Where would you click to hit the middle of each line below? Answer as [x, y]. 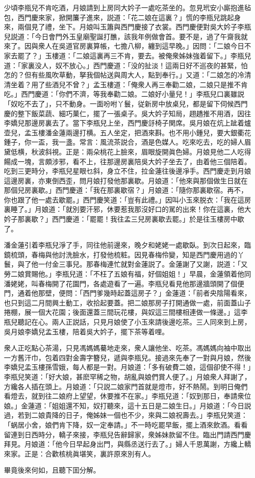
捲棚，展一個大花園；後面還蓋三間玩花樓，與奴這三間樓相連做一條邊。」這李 [126, 312]
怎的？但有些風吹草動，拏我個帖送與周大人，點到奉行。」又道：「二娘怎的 [121, 75]
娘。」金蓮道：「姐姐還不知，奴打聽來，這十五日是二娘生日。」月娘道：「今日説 [127, 405]
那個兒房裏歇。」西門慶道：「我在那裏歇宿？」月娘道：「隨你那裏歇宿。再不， [126, 190]
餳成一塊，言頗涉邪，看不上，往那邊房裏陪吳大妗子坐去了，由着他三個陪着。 [127, 161]
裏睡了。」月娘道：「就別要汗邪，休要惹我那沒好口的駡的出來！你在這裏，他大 [127, 209]
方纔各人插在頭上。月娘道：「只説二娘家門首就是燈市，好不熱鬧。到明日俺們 [126, 386]
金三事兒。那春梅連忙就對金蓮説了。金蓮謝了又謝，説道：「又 [150, 264]
